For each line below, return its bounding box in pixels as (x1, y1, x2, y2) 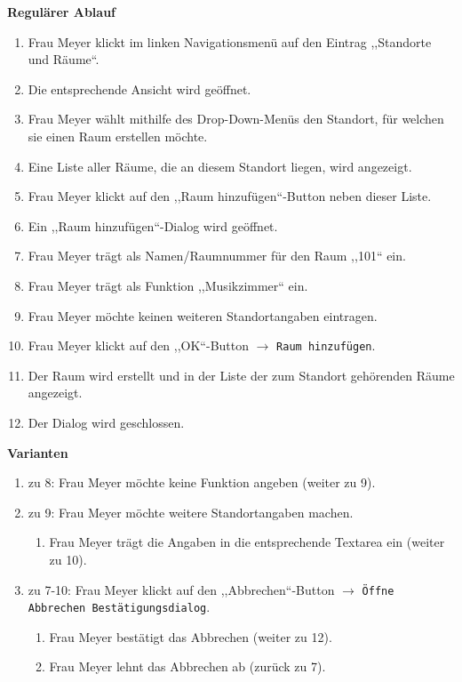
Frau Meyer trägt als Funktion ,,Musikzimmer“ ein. (28, 276, 308, 294)
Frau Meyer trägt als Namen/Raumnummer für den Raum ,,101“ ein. (28, 246, 406, 265)
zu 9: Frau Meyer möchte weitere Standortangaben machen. (28, 502, 354, 521)
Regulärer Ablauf (7, 3, 116, 20)
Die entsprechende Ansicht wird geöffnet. (28, 79, 251, 98)
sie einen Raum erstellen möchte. (28, 126, 208, 145)
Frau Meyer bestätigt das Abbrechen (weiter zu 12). (49, 627, 332, 646)
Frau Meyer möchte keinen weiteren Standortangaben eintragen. (28, 306, 378, 325)
